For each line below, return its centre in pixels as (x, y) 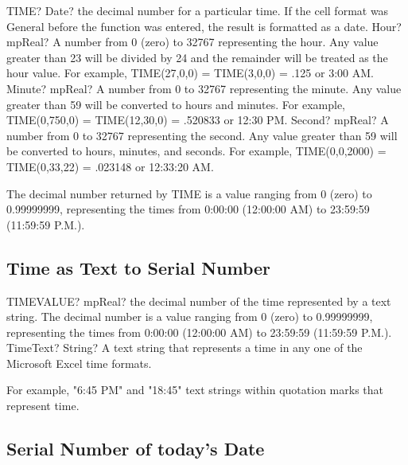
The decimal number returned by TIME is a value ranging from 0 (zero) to (189, 193)
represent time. (43, 406)
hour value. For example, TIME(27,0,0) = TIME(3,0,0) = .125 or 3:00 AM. (190, 73)
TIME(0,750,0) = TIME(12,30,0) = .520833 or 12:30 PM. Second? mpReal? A (198, 120)
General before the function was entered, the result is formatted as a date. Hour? (204, 26)
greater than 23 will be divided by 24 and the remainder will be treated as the (197, 57)
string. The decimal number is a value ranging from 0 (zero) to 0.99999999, (190, 317)
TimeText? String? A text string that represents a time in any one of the (185, 348)
